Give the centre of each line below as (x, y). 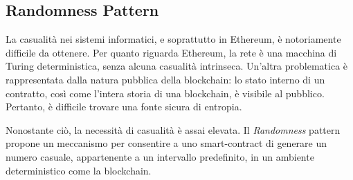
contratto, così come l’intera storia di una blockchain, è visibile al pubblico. (165, 93)
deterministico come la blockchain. (79, 170)
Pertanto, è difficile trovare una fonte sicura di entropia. (124, 107)
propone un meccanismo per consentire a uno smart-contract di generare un (166, 143)
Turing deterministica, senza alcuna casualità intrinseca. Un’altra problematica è (177, 66)
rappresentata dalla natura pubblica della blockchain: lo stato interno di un (165, 79)
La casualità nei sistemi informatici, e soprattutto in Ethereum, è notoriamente (173, 39)
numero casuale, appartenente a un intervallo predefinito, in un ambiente (160, 156)
